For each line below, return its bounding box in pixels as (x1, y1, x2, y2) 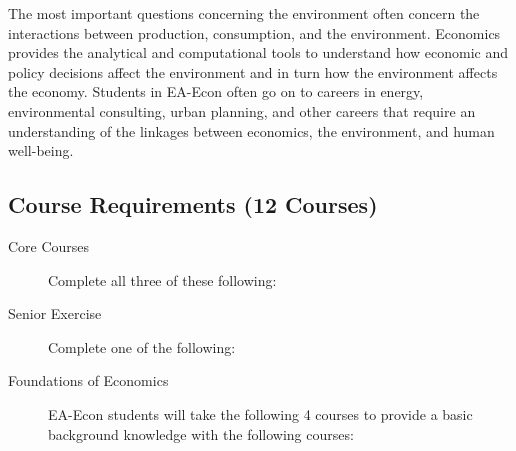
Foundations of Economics (8, 370, 169, 391)
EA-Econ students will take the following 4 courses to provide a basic (48, 403, 473, 424)
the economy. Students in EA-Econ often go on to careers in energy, (8, 81, 424, 102)
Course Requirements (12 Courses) (8, 189, 378, 220)
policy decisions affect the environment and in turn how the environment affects (8, 61, 498, 82)
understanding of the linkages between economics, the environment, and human (8, 120, 495, 141)
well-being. (8, 140, 74, 161)
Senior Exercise (8, 303, 102, 324)
